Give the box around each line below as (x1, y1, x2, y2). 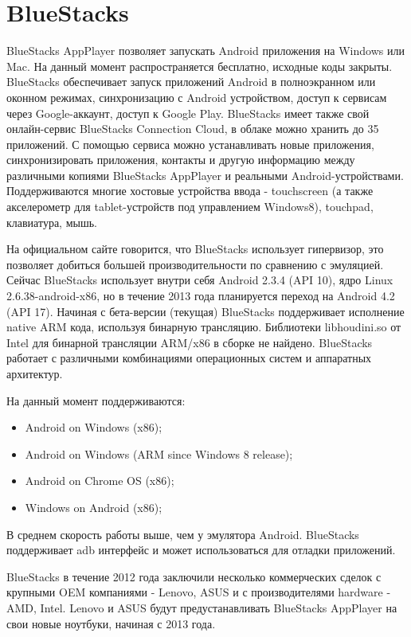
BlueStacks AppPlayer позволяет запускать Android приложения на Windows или (6, 42, 405, 59)
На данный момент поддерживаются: (6, 392, 186, 408)
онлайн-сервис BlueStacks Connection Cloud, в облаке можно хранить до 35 (6, 120, 379, 137)
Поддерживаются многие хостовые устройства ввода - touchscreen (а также (6, 182, 374, 199)
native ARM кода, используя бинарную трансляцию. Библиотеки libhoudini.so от (6, 318, 401, 335)
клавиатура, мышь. (6, 213, 97, 230)
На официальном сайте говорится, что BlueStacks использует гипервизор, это (6, 240, 384, 257)
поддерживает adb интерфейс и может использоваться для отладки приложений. (6, 541, 396, 558)
